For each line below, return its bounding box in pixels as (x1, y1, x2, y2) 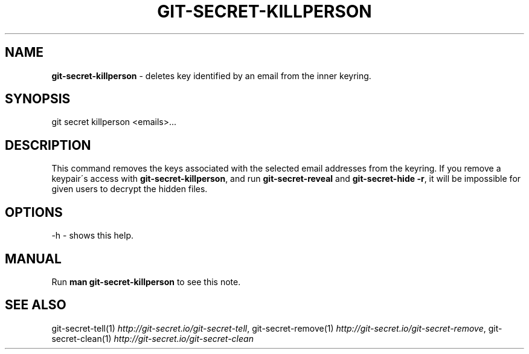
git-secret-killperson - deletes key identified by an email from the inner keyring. (51, 70, 371, 81)
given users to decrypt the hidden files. (51, 184, 208, 195)
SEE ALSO (5, 297, 66, 313)
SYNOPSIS (5, 91, 71, 107)
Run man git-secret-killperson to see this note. (51, 276, 241, 287)
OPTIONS (5, 204, 63, 220)
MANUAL (5, 251, 62, 266)
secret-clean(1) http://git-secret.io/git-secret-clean (51, 333, 254, 344)
